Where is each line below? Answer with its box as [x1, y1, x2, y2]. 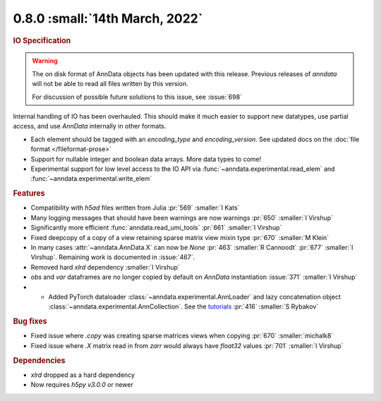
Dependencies [13, 355, 66, 365]
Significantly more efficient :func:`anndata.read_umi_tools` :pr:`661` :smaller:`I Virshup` [30, 223, 282, 232]
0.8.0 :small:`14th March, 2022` [13, 11, 203, 26]
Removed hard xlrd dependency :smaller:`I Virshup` [30, 263, 180, 271]
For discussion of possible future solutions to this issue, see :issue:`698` [32, 92, 243, 101]
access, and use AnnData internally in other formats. [13, 122, 167, 131]
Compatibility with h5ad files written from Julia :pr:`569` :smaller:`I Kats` [30, 203, 240, 212]
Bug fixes [13, 316, 47, 326]
